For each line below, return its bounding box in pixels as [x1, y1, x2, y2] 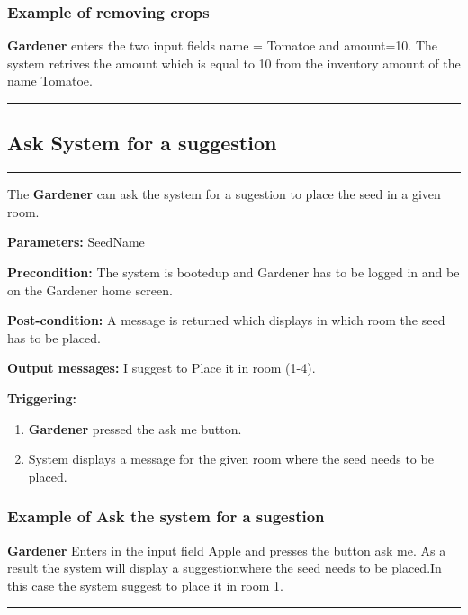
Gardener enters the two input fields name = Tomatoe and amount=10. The [7, 36, 438, 55]
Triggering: [7, 388, 76, 407]
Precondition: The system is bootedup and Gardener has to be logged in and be [7, 262, 460, 281]
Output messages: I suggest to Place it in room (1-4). [7, 358, 316, 377]
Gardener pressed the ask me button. [28, 419, 242, 438]
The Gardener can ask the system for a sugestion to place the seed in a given [7, 185, 441, 203]
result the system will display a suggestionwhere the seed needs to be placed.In [7, 558, 442, 577]
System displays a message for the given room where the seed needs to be [28, 449, 434, 468]
